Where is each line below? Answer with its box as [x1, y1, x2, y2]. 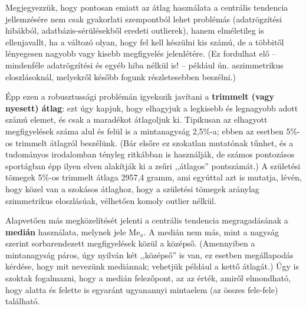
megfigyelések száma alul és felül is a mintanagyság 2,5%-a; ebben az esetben [5, 124, 284, 137]
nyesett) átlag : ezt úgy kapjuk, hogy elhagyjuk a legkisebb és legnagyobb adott [5, 101, 298, 114]
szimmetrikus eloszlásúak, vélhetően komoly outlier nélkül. [5, 194, 216, 206]
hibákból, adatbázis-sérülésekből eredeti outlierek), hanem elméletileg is [5, 24, 264, 37]
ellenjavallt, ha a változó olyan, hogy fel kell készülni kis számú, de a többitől [5, 35, 284, 48]
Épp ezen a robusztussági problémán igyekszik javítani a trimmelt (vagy [5, 90, 275, 103]
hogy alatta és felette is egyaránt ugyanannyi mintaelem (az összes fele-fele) [5, 283, 278, 295]
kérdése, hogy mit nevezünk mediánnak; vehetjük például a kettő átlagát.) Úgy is [5, 260, 299, 272]
